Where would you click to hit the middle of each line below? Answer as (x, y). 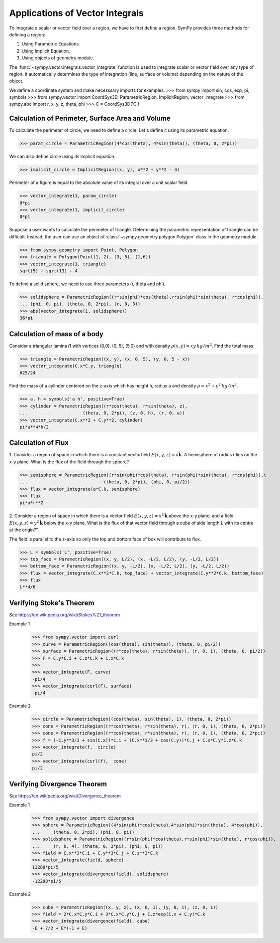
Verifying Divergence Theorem (58, 784)
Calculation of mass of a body (56, 334)
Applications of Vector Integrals (76, 13)
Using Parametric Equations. (51, 44)
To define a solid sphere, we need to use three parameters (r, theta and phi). (87, 284)
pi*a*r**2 (32, 503)
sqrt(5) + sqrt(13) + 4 (49, 271)
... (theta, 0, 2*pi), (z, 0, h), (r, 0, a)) (102, 413)
